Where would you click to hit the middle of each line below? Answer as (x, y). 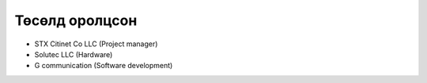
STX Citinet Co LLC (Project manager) (96, 44)
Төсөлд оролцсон (76, 20)
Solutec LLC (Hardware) (74, 54)
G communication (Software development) (104, 66)
